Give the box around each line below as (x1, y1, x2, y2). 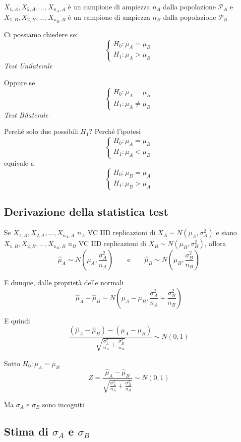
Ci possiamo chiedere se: (4, 29, 78, 39)
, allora (204, 238, 226, 249)
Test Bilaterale (4, 109, 49, 120)
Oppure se (4, 77, 35, 88)
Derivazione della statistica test (4, 204, 169, 219)
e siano (216, 227, 237, 238)
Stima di (4, 423, 49, 439)
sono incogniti (42, 399, 84, 409)
